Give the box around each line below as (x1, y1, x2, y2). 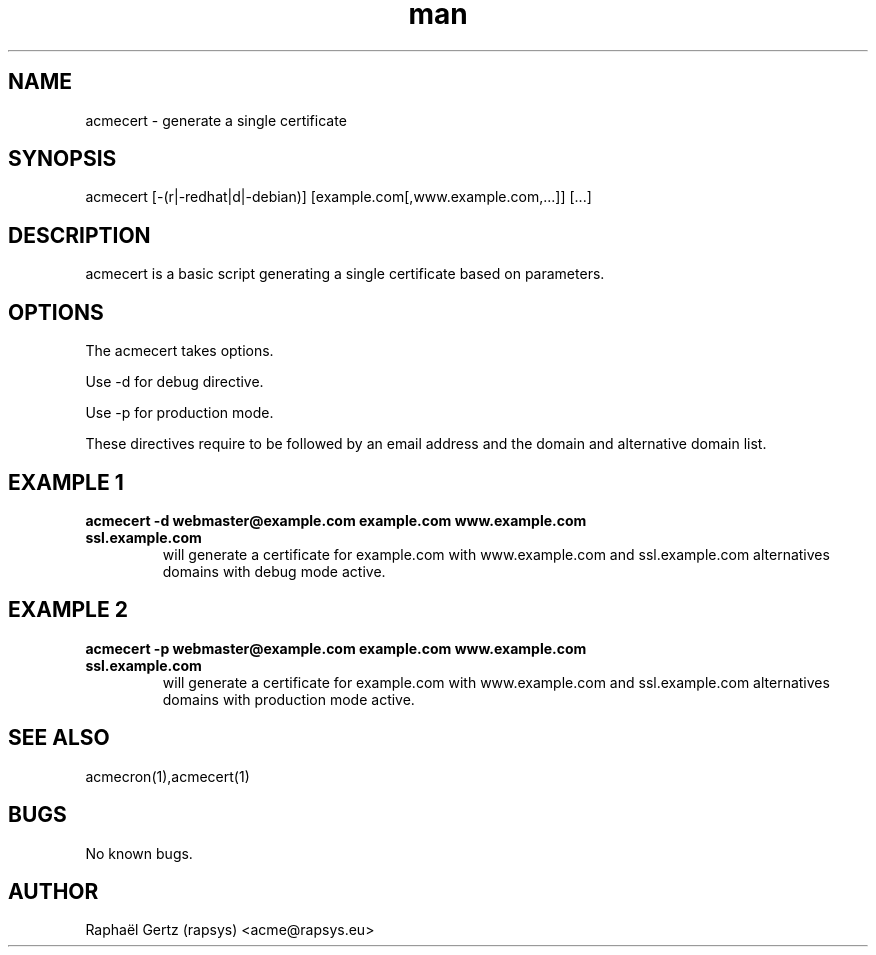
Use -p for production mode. (85, 404, 274, 422)
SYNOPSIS (8, 146, 117, 172)
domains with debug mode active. (162, 562, 386, 580)
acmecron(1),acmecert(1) (85, 767, 250, 785)
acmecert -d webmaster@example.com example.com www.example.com (85, 511, 587, 529)
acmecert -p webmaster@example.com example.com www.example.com (85, 639, 587, 657)
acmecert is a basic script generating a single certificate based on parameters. (85, 265, 605, 283)
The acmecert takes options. (85, 342, 274, 360)
